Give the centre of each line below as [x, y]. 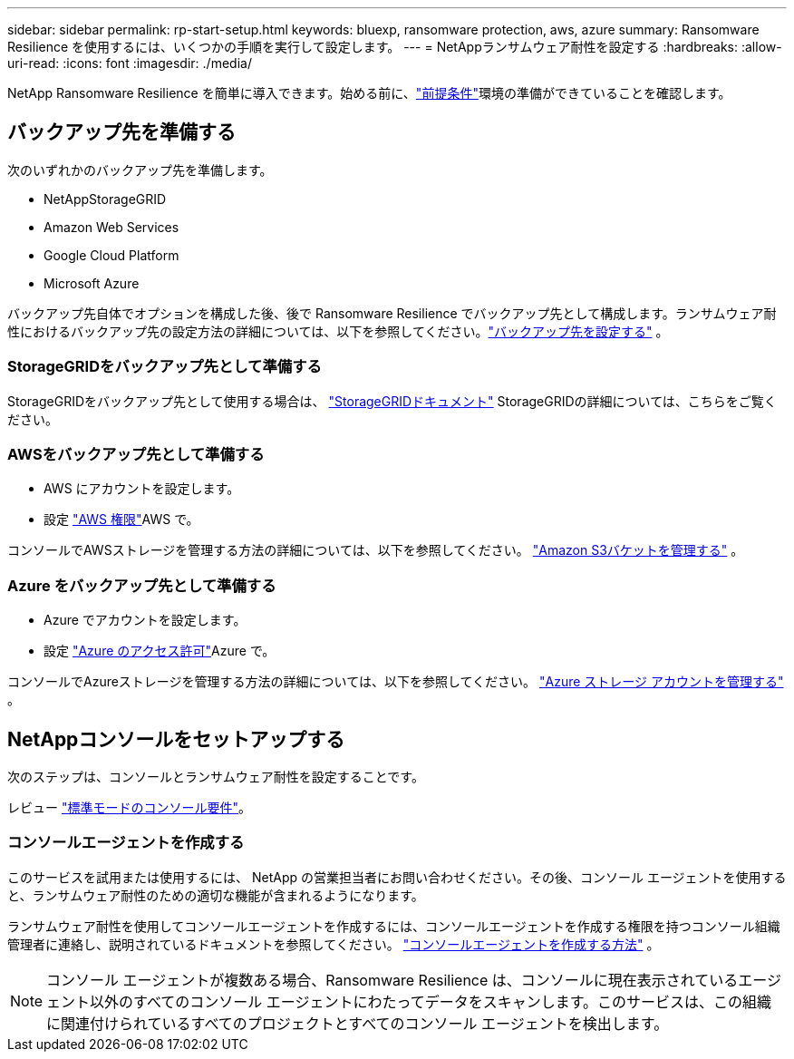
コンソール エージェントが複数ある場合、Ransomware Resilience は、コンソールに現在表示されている [392, 980]
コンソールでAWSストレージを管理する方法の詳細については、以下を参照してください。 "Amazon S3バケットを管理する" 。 [376, 550]
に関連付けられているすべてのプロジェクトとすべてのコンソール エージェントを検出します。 [358, 1023]
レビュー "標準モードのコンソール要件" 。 [129, 807]
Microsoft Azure [92, 283]
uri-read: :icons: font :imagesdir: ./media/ [130, 63]
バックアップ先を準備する [121, 132]
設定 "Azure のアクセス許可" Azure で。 [160, 651]
